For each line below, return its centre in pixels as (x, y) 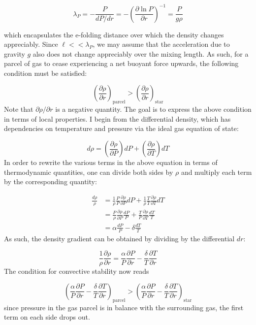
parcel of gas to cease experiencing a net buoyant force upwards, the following (121, 63)
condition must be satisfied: (46, 73)
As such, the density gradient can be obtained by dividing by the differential (119, 238)
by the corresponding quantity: (50, 181)
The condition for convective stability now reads (77, 271)
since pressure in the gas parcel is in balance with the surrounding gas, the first (124, 307)
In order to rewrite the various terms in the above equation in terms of (111, 162)
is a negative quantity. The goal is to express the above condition (153, 109)
